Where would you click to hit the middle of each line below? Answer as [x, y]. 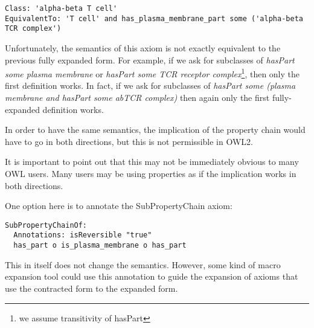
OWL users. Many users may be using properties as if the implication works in [151, 173]
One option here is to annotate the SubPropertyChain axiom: [119, 206]
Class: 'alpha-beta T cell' [61, 8]
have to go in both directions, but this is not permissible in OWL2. [129, 141]
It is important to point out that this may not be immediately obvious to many [152, 162]
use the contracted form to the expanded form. [91, 288]
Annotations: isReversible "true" [83, 235]
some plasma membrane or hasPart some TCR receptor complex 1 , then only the [152, 73]
